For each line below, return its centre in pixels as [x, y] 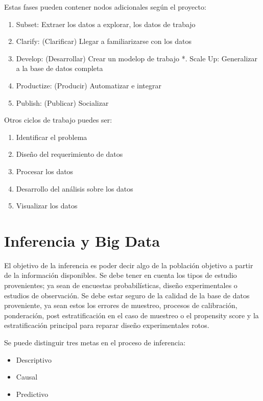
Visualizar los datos [47, 206]
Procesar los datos [45, 171]
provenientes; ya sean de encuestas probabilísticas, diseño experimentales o [121, 285]
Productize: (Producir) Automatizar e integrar [89, 85]
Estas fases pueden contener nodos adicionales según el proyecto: [105, 7]
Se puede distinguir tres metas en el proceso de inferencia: [95, 342]
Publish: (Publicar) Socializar [62, 102]
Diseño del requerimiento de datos [69, 154]
